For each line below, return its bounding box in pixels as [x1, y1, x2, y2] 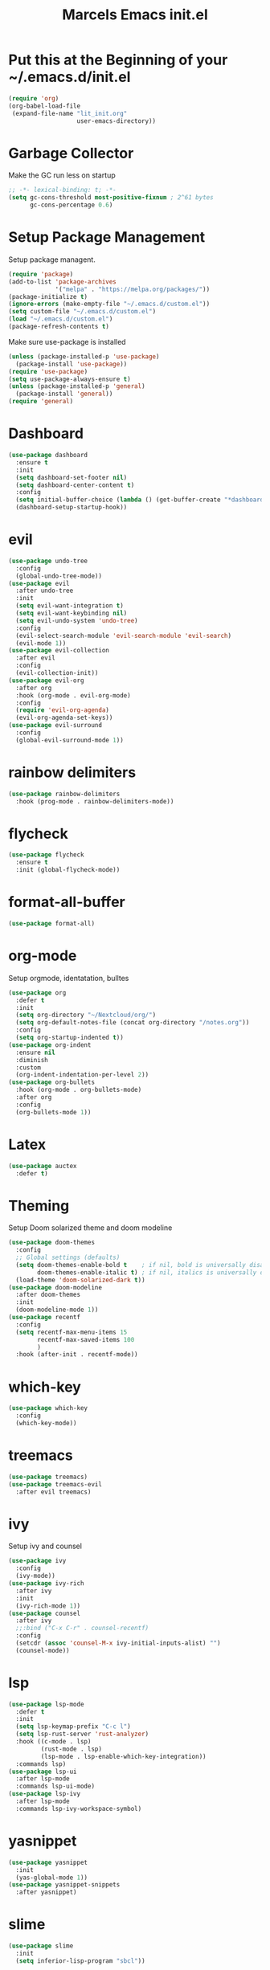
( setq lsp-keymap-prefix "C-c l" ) [15, 1723, 131, 1731]
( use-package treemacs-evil [8, 1480, 103, 1488]
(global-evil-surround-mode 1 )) [15, 736, 125, 744]
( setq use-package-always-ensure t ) [8, 375, 131, 383]
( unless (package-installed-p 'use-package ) [8, 352, 160, 361]
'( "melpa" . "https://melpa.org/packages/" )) [55, 285, 211, 293]
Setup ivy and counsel [8, 1541, 83, 1551]
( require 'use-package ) [8, 367, 88, 375]
